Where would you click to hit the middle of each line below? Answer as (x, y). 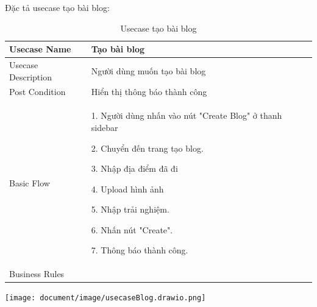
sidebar (105, 127)
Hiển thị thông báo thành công (149, 92)
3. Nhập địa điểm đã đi (134, 168)
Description (30, 76)
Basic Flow (30, 182)
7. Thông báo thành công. (140, 250)
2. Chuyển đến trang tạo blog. (147, 148)
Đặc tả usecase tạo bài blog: (57, 7)
